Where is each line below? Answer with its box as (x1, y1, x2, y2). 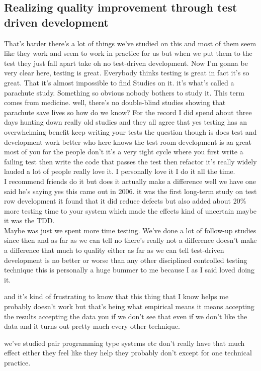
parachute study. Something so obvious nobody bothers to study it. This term (4, 87, 244, 98)
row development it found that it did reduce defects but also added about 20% (4, 196, 246, 206)
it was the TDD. (4, 215, 55, 226)
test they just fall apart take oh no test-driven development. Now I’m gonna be (4, 57, 248, 68)
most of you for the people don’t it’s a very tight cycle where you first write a (4, 146, 243, 157)
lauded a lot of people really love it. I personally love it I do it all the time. (4, 166, 235, 176)
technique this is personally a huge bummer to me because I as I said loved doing (4, 264, 254, 275)
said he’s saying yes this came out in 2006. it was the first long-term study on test (4, 185, 257, 196)
